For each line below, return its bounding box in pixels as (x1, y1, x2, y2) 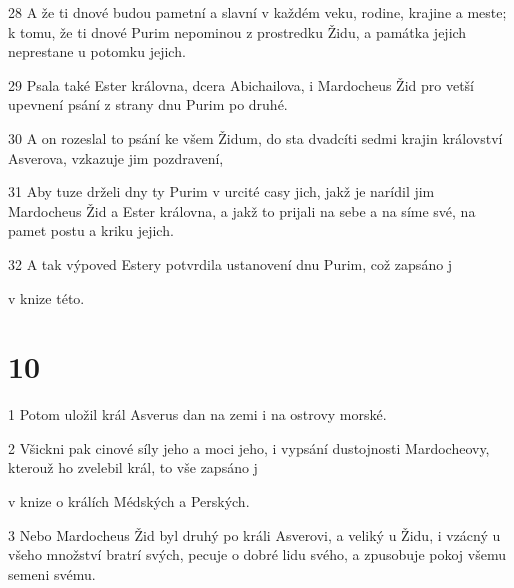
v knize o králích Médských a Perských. (8, 491, 250, 512)
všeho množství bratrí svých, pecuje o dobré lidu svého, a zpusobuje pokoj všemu (8, 544, 506, 565)
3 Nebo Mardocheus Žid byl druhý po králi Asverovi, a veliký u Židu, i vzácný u (8, 524, 501, 545)
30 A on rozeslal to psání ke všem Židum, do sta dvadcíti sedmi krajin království (8, 127, 503, 148)
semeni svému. (8, 563, 96, 584)
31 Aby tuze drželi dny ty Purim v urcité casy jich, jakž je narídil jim (8, 181, 435, 202)
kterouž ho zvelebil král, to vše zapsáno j (8, 457, 258, 478)
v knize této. (8, 287, 85, 308)
